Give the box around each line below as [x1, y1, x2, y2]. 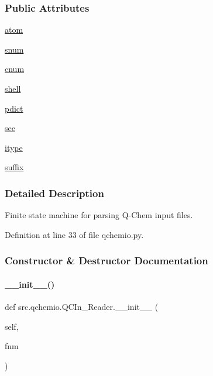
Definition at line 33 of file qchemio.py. [5, 228, 144, 240]
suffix [5, 161, 24, 173]
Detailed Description [5, 185, 104, 200]
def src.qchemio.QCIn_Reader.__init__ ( [5, 301, 159, 313]
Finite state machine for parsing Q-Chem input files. [5, 209, 193, 221]
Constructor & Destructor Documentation [5, 253, 208, 268]
